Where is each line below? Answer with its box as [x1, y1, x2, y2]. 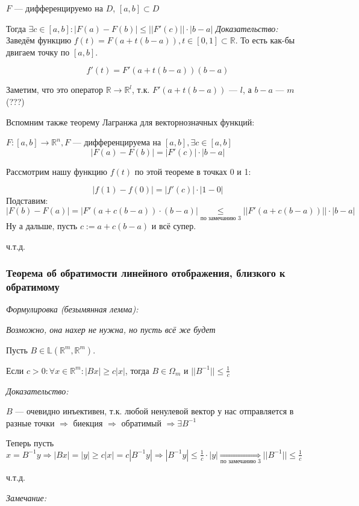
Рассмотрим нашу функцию [6, 165, 108, 177]
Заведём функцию [6, 34, 72, 46]
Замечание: [6, 491, 47, 504]
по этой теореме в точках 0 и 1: [134, 165, 251, 177]
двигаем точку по [6, 45, 70, 58]
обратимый [121, 416, 161, 429]
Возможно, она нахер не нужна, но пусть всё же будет [6, 323, 216, 336]
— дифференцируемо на [14, 2, 103, 14]
